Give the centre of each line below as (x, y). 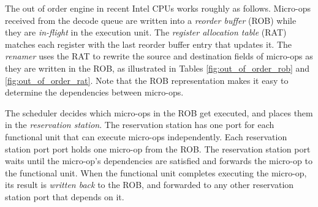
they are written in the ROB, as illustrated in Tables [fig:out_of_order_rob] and (157, 68)
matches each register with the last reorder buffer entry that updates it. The (148, 44)
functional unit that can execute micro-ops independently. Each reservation (146, 136)
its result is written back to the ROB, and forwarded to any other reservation (150, 185)
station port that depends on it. (65, 196)
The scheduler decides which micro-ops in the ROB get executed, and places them (159, 112)
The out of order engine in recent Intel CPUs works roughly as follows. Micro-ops (158, 8)
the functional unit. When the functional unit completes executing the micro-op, (156, 172)
